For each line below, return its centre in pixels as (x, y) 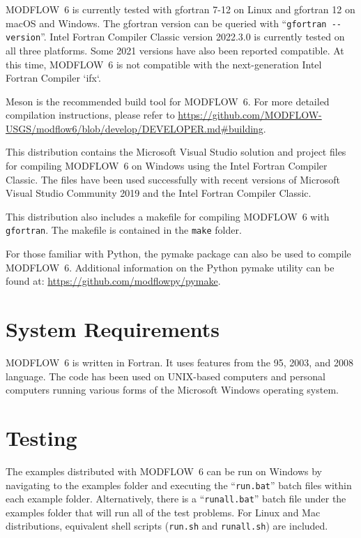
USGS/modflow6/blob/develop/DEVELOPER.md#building (135, 128)
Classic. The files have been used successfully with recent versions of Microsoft (173, 179)
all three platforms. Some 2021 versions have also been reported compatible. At (175, 50)
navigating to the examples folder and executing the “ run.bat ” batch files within (179, 485)
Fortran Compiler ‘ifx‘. (53, 78)
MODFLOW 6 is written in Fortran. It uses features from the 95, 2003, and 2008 (180, 362)
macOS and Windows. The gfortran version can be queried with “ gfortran (166, 23)
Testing (41, 437)
